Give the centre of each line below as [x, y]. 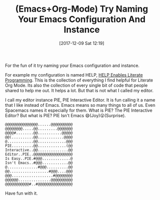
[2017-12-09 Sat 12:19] [82, 43]
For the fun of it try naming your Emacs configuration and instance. [72, 65]
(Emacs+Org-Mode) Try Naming [82, 9]
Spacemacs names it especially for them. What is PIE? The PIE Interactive [79, 110]
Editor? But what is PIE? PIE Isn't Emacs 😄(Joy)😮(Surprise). [65, 115]
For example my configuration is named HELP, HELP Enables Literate [74, 75]
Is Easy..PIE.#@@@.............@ [39, 159]
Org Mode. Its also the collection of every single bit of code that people [76, 85]
